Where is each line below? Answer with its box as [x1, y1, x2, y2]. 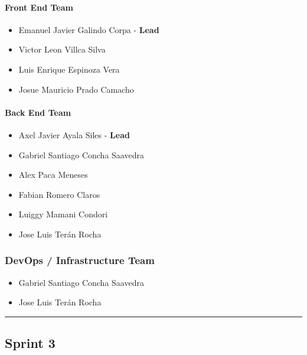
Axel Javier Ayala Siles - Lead [18, 128, 130, 141]
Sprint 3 [5, 334, 55, 352]
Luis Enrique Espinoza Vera [18, 63, 120, 75]
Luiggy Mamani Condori [18, 208, 108, 220]
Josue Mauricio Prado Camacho [18, 83, 134, 95]
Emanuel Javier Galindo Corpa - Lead [18, 23, 159, 35]
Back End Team [5, 106, 71, 118]
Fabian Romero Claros [18, 188, 100, 200]
